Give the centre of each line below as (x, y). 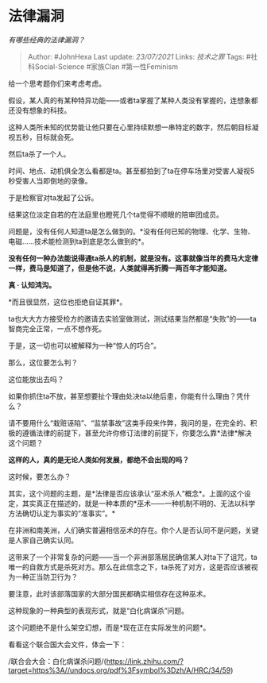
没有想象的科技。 (43, 110)
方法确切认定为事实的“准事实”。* (62, 513)
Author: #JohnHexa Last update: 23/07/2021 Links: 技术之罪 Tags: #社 (143, 56)
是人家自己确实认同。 (43, 540)
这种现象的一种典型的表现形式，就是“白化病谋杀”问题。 (99, 610)
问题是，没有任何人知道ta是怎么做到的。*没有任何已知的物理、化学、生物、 (132, 231)
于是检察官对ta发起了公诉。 (53, 197)
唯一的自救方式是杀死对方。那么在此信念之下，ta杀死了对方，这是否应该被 (130, 567)
